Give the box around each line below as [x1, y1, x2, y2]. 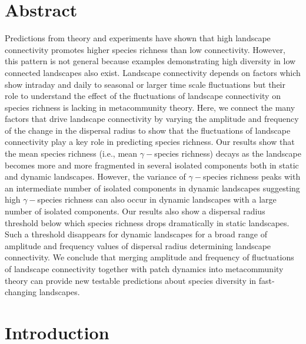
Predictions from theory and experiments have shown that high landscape [5, 32, 271, 44]
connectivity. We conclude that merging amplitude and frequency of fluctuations [5, 251, 294, 263]
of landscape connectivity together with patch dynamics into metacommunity [5, 263, 284, 274]
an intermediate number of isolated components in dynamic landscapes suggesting [5, 181, 300, 194]
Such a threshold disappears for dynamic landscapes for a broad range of [5, 228, 267, 240]
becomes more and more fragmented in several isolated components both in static [5, 158, 299, 171]
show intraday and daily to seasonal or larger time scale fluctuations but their [5, 78, 285, 90]
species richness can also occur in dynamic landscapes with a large [37, 193, 277, 206]
